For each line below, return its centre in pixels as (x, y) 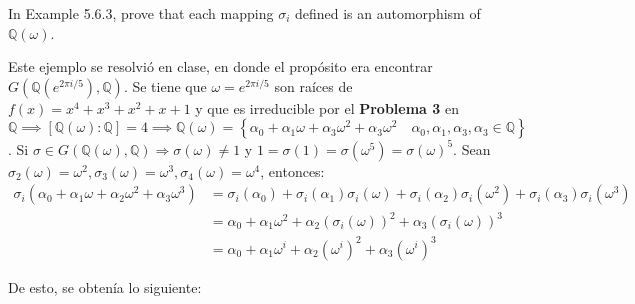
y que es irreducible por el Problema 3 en (327, 107)
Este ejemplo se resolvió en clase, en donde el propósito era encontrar (220, 66)
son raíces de (313, 85)
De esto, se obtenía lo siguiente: (105, 286)
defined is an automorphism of (387, 13)
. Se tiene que (165, 85)
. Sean (472, 148)
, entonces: (292, 170)
